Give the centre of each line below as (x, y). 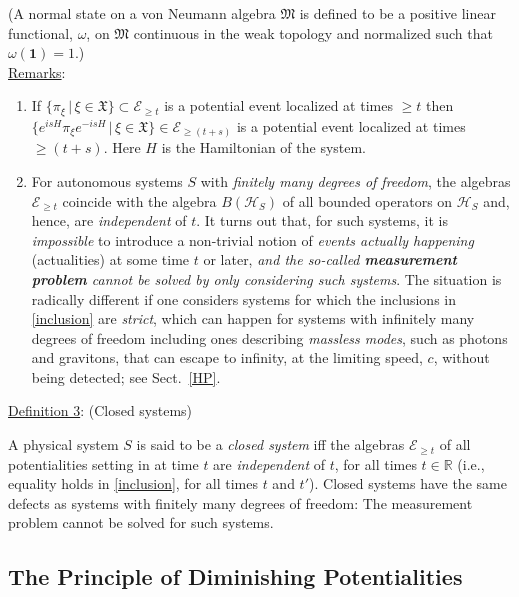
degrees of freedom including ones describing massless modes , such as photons (269, 337)
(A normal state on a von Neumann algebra (142, 13)
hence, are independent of (109, 220)
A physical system (63, 444)
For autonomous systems (107, 180)
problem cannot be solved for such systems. (141, 522)
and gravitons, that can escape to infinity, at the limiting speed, (227, 357)
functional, (40, 32)
